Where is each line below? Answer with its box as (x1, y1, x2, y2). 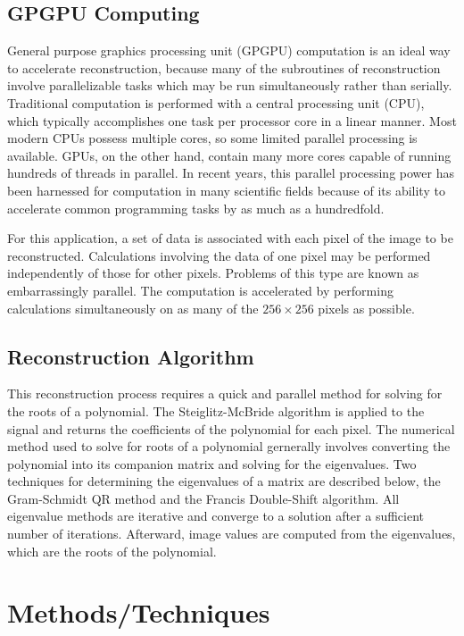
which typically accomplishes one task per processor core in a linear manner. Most (7, 111, 457, 130)
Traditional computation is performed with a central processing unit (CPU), (7, 93, 425, 112)
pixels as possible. (318, 298, 415, 317)
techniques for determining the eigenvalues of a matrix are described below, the (7, 472, 441, 490)
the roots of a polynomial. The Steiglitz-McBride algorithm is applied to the (7, 401, 425, 420)
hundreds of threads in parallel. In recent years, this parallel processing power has (7, 163, 454, 182)
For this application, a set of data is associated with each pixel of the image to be (7, 229, 453, 247)
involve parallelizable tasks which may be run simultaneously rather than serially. (7, 76, 452, 95)
